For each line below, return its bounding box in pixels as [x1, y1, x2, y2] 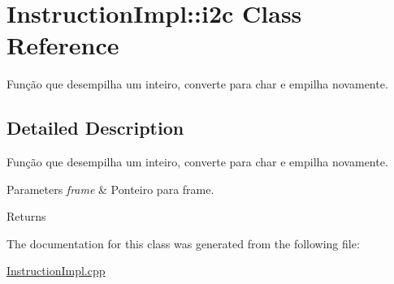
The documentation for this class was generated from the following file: [6, 235, 360, 252]
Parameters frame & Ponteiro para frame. [6, 180, 214, 197]
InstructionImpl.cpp [6, 262, 106, 279]
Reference [6, 28, 119, 62]
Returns [6, 208, 46, 225]
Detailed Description [6, 115, 184, 140]
